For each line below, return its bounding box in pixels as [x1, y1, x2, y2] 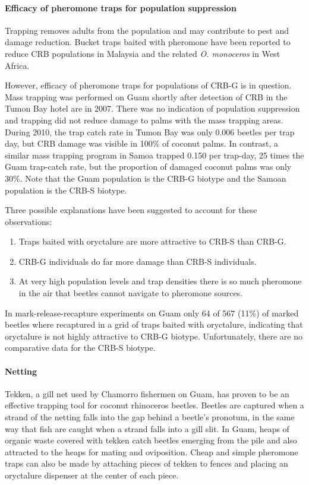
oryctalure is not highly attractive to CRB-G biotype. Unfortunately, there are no [5, 329, 302, 342]
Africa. [5, 59, 30, 71]
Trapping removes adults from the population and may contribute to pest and [5, 24, 289, 36]
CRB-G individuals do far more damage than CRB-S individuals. [18, 255, 257, 267]
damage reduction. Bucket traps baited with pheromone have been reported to [5, 36, 291, 48]
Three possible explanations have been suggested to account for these [5, 204, 257, 216]
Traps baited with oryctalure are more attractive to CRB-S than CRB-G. [18, 235, 286, 248]
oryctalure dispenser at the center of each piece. [5, 469, 179, 481]
